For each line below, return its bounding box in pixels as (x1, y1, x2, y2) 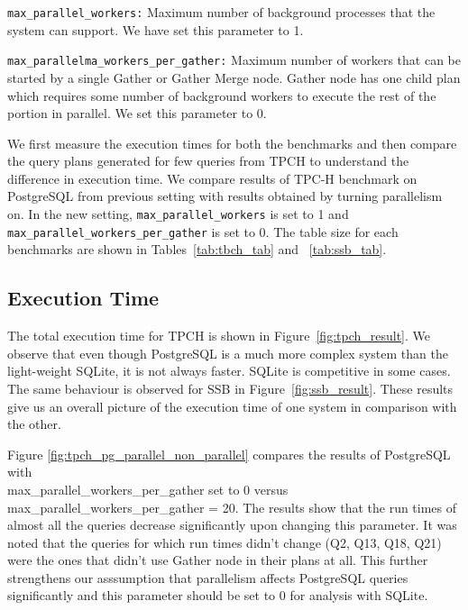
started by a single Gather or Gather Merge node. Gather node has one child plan (7, 68, 461, 86)
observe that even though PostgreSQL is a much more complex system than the (7, 343, 448, 362)
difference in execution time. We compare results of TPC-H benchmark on (7, 168, 418, 187)
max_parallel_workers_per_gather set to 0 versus (7, 479, 289, 498)
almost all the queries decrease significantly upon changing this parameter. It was (7, 515, 457, 534)
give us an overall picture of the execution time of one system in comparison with (7, 396, 457, 415)
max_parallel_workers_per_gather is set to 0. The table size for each (7, 222, 399, 241)
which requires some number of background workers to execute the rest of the (7, 86, 436, 105)
